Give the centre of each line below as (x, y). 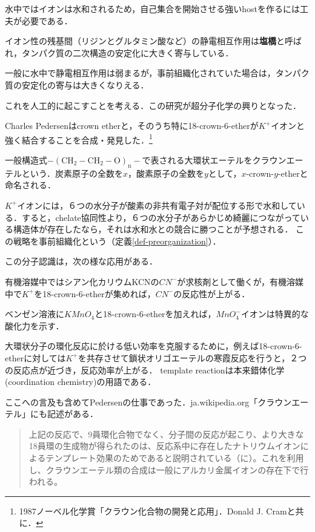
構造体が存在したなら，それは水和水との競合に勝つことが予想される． (153, 229)
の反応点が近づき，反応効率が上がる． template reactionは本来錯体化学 (145, 369)
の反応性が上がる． (212, 293)
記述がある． (72, 414)
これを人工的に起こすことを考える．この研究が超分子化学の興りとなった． (153, 105)
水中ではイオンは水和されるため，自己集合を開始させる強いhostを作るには (153, 8)
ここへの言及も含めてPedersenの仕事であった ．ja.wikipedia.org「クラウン (148, 402)
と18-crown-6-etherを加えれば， (155, 314)
